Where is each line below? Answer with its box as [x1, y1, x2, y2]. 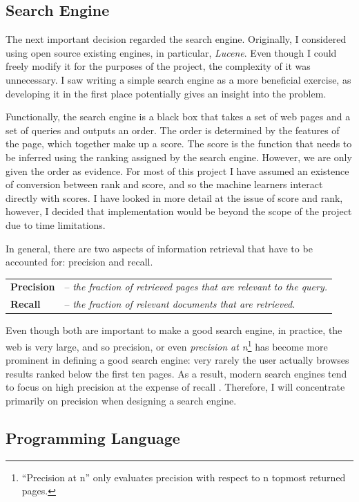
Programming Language [6, 427, 180, 448]
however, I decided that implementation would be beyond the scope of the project [6, 204, 352, 219]
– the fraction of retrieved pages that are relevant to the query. [64, 279, 328, 294]
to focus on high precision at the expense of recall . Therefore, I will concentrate [6, 380, 345, 394]
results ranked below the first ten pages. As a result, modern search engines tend [6, 366, 347, 380]
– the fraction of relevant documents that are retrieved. [64, 297, 295, 311]
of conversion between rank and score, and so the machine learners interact [6, 177, 323, 192]
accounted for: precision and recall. [6, 254, 153, 269]
